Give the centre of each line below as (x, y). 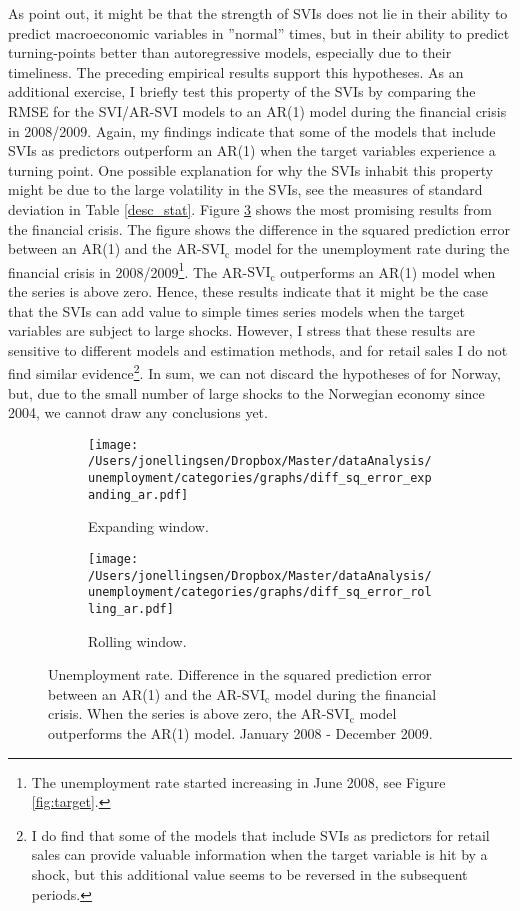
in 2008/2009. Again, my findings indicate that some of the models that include (252, 130)
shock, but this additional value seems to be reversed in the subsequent (249, 873)
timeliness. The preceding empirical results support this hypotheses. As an (236, 71)
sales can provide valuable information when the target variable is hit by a (259, 854)
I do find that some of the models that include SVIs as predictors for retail (260, 834)
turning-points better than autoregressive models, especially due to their (230, 52)
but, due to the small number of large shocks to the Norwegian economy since (246, 392)
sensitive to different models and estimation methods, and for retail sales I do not (258, 349)
